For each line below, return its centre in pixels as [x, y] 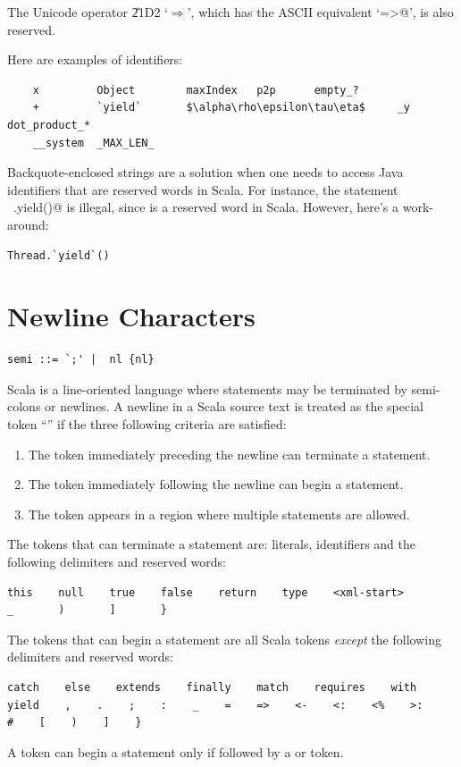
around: [28, 224]
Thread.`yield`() [59, 255]
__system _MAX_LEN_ [93, 143]
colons [24, 406]
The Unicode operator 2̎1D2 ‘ [88, 12]
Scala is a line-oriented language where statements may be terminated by [207, 388]
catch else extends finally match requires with [212, 687]
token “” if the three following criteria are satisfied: [147, 424]
